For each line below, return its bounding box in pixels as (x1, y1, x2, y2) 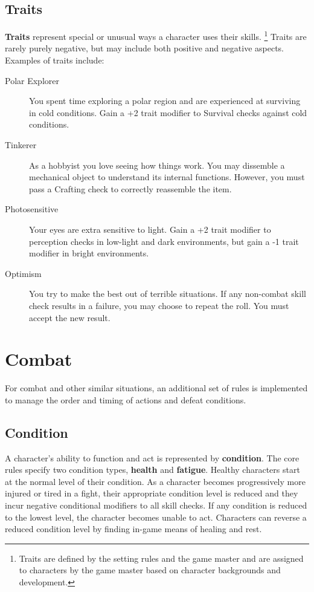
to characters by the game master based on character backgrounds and (19, 564, 281, 576)
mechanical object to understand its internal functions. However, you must (29, 171, 305, 183)
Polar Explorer (5, 74, 59, 86)
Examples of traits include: (5, 54, 104, 67)
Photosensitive (5, 203, 59, 215)
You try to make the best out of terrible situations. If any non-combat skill (29, 287, 306, 300)
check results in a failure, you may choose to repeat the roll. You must (29, 299, 289, 311)
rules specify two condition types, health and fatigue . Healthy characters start (5, 463, 300, 476)
